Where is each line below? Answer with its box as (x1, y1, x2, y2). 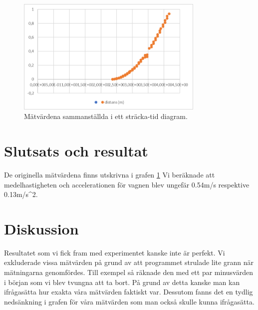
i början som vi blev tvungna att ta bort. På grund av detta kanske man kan (4, 276, 240, 287)
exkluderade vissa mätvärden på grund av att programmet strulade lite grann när (4, 257, 254, 267)
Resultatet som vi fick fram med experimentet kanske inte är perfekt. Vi (4, 247, 225, 257)
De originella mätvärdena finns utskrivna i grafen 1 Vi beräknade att (4, 169, 215, 179)
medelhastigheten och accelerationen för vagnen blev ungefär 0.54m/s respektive (4, 179, 250, 189)
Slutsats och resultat (4, 140, 148, 161)
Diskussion (4, 218, 79, 238)
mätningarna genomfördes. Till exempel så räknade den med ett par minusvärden (4, 267, 253, 277)
